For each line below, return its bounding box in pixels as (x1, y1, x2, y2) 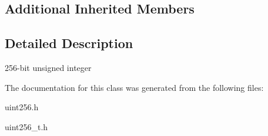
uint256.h (5, 101, 39, 113)
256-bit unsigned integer (5, 61, 92, 73)
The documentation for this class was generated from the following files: (5, 81, 264, 93)
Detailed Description (5, 34, 133, 52)
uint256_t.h (5, 120, 48, 132)
